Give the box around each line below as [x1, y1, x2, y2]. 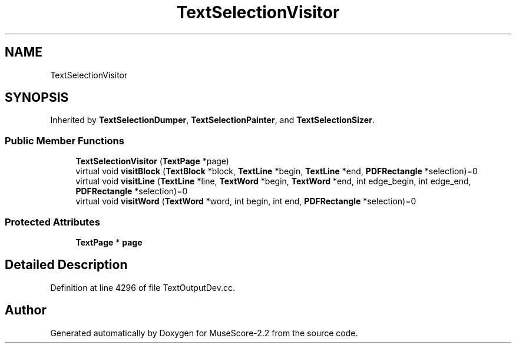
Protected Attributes [5, 216, 100, 228]
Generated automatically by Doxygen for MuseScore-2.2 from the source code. [50, 327, 358, 338]
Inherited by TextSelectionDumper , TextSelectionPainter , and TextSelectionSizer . [50, 115, 375, 125]
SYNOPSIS [5, 90, 69, 105]
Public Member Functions [5, 134, 124, 147]
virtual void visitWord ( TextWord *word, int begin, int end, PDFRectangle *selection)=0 [75, 196, 416, 207]
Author [5, 303, 47, 318]
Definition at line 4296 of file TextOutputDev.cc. [50, 282, 236, 293]
